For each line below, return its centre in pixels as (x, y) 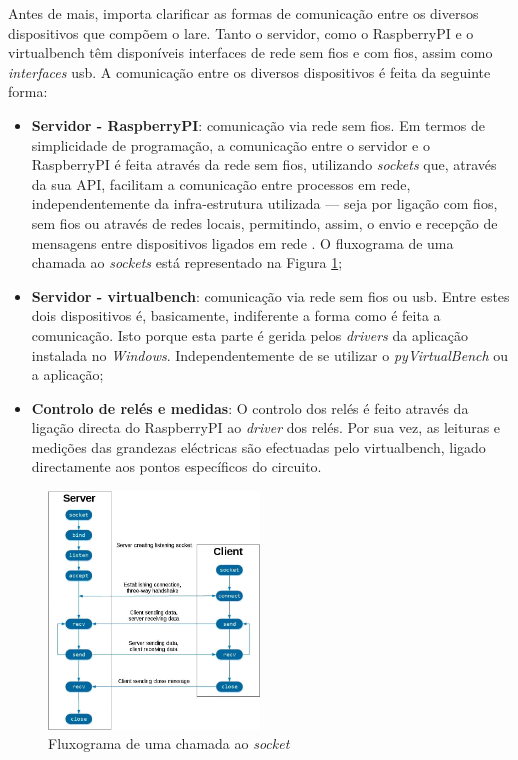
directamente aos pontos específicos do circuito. (176, 466)
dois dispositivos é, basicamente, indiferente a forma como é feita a (236, 315)
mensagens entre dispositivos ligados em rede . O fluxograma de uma (242, 242)
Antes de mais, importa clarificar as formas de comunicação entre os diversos (243, 13)
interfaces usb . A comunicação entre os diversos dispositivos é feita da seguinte (249, 71)
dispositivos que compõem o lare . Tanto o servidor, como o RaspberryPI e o (241, 32)
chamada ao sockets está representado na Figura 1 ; (187, 262)
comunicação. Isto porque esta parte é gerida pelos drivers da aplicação (249, 334)
